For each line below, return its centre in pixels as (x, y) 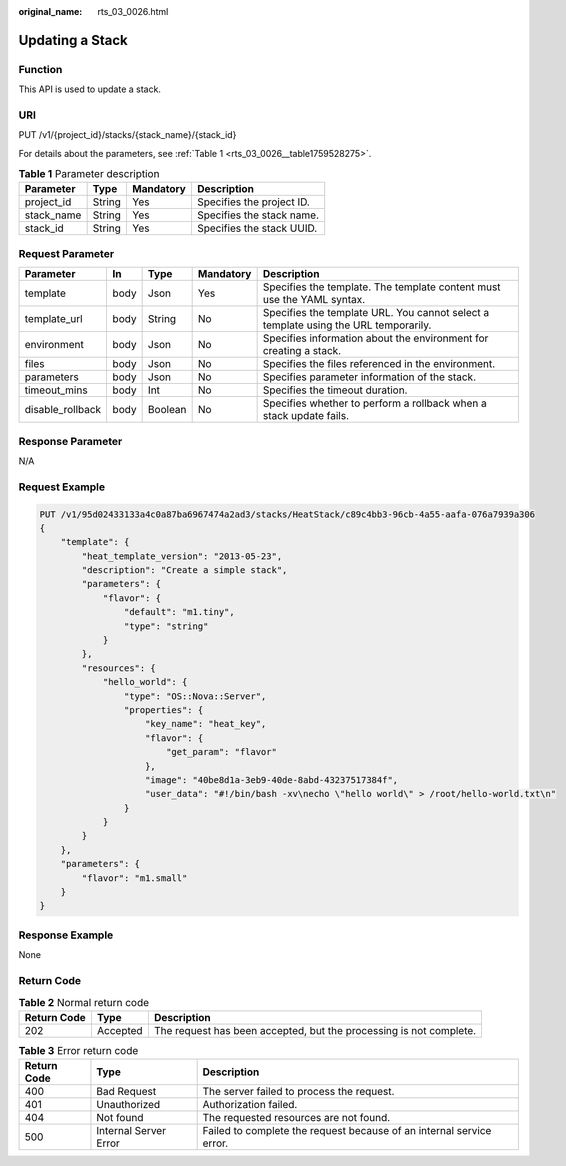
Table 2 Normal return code (84, 1002)
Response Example (66, 935)
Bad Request (126, 1092)
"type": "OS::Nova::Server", (195, 696)
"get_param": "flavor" (221, 752)
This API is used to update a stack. (90, 89)
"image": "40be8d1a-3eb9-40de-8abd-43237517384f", (272, 779)
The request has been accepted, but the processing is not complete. (315, 1030)
